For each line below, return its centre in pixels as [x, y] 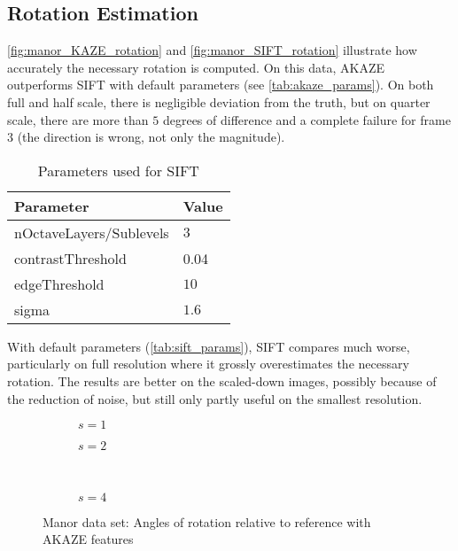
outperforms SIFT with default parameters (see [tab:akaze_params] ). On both [221, 85]
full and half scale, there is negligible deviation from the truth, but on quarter [219, 101]
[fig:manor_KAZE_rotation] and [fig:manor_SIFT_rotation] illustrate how [212, 50]
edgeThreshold [59, 283]
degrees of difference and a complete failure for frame [307, 119]
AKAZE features [88, 539]
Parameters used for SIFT [118, 170]
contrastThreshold [70, 258]
